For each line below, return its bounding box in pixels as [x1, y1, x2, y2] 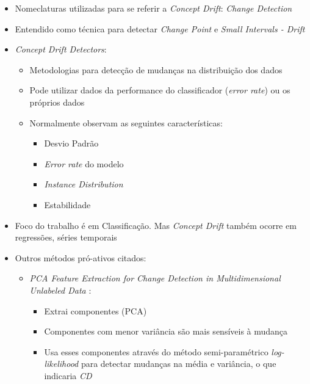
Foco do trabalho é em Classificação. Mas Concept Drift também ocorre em [15, 219, 297, 231]
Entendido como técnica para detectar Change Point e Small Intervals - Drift [15, 22, 305, 35]
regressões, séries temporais [15, 231, 117, 244]
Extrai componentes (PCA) [44, 304, 147, 317]
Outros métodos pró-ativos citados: [15, 251, 146, 264]
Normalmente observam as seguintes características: [29, 116, 223, 129]
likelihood [44, 357, 79, 370]
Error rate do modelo [44, 157, 124, 170]
